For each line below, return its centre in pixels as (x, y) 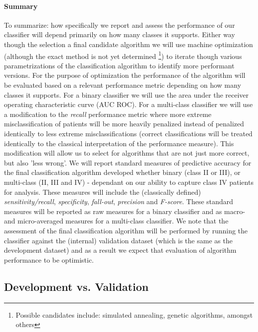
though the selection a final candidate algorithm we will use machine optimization (129, 44)
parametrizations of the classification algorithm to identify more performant (119, 65)
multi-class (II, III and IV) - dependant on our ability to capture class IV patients (129, 182)
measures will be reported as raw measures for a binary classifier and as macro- (125, 211)
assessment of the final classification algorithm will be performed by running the (126, 230)
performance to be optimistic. (49, 259)
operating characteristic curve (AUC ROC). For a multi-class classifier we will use (129, 104)
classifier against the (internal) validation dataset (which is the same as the (118, 240)
